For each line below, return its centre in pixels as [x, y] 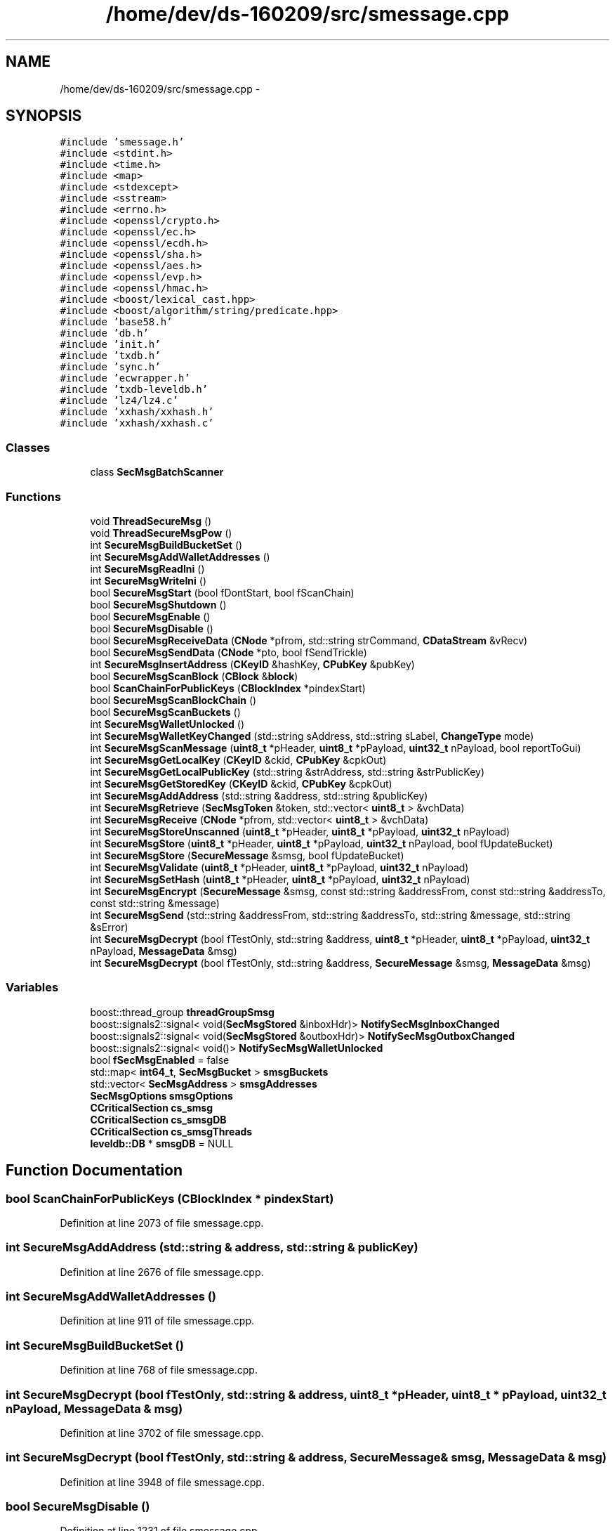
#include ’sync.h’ [110, 367]
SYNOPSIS [44, 116]
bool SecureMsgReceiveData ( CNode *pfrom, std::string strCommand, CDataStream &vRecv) [309, 640]
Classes [28, 447]
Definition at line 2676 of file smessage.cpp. [162, 1272]
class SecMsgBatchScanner [157, 472]
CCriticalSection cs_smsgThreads [171, 1131]
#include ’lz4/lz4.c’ [119, 401]
